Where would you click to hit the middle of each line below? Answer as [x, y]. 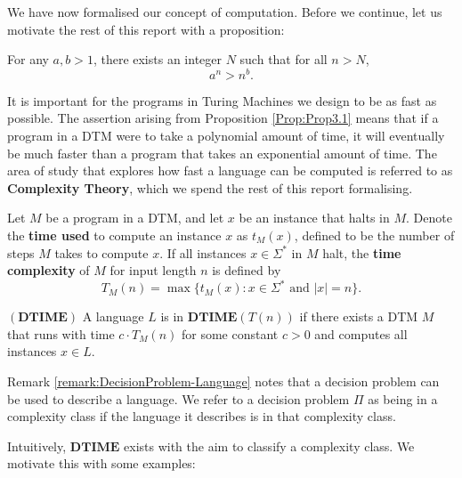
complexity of [49, 270]
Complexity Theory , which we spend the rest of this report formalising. [210, 187]
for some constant [230, 333]
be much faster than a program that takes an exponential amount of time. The [222, 153]
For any [28, 59]
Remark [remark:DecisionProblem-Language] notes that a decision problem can [223, 381]
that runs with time [61, 333]
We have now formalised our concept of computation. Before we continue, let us [225, 12]
